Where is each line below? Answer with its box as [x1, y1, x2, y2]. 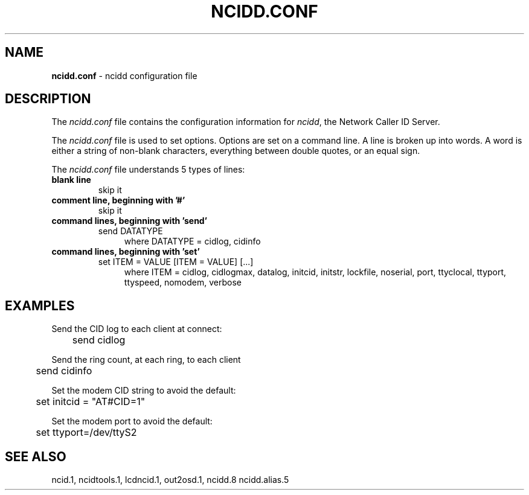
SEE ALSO [5, 449, 66, 464]
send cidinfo [36, 365, 92, 377]
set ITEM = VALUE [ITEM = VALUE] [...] [98, 257, 254, 267]
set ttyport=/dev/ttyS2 [36, 426, 137, 439]
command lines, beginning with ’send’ [51, 216, 208, 226]
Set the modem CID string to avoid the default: [51, 385, 236, 396]
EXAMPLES [5, 298, 75, 313]
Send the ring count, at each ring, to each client [51, 354, 241, 365]
